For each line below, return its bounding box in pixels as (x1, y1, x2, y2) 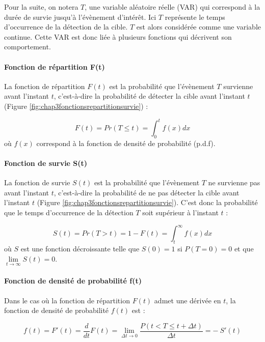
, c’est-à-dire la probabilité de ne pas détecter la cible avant (54, 187, 240, 197)
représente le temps (165, 11, 225, 22)
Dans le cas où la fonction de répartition (4, 295, 130, 305)
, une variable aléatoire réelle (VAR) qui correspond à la (85, 2, 260, 12)
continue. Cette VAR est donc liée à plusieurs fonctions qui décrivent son (4, 31, 232, 42)
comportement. (4, 41, 51, 52)
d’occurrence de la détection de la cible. (4, 21, 128, 32)
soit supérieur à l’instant (142, 207, 219, 218)
